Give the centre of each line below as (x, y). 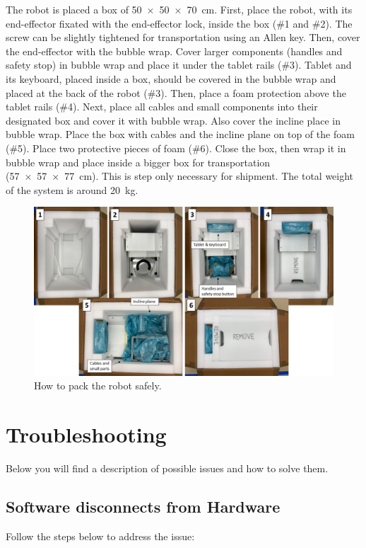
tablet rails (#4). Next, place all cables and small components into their (162, 107)
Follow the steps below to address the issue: (100, 536)
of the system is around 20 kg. (72, 189)
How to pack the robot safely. (98, 386)
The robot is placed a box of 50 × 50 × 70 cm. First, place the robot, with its (179, 9)
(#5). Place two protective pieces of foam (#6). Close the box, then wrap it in (176, 148)
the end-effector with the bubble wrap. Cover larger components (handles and (174, 51)
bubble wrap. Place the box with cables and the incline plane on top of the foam (180, 134)
